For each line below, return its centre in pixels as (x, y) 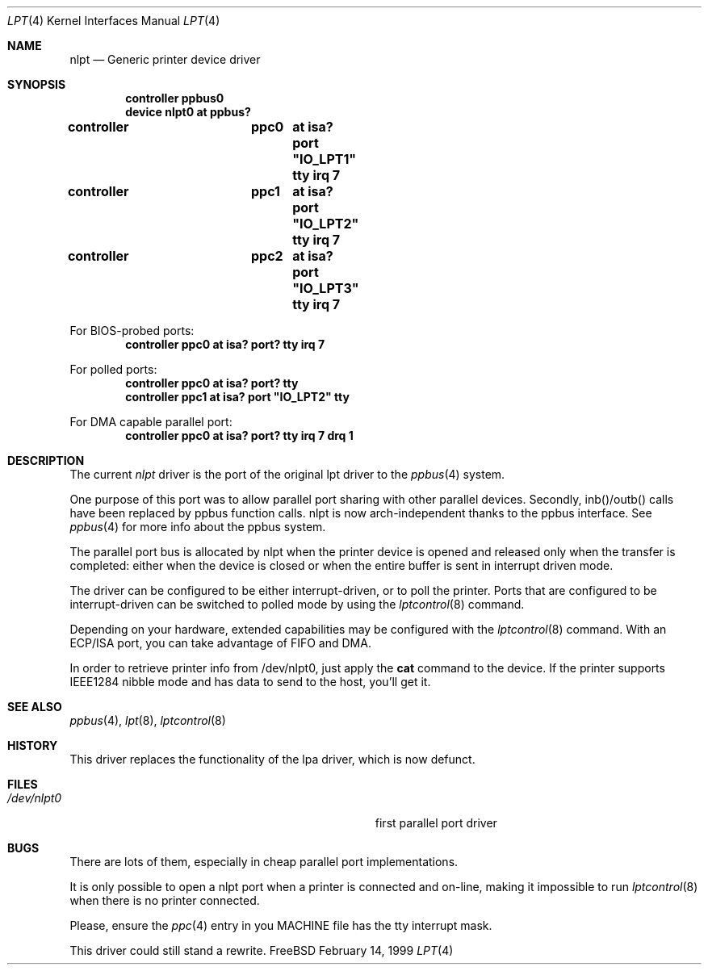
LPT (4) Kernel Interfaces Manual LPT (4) (114, 21)
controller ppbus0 (175, 98)
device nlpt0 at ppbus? (188, 112)
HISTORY (33, 745)
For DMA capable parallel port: (151, 422)
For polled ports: (113, 369)
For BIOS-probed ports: (132, 331)
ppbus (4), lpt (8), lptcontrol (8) (148, 720)
